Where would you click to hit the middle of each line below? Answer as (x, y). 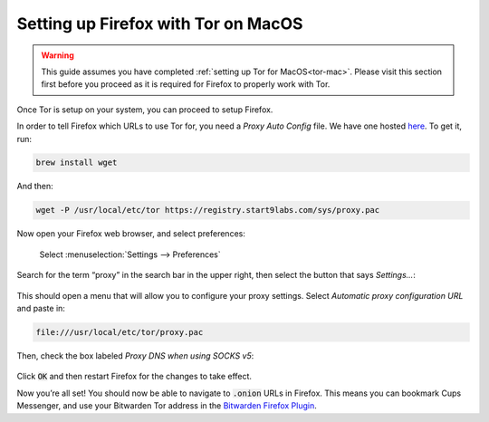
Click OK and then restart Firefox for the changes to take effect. (134, 377)
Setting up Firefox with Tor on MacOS (160, 24)
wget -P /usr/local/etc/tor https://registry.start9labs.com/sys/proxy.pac (208, 210)
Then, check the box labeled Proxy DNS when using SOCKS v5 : (135, 355)
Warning (58, 55)
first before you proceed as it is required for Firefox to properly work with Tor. (186, 84)
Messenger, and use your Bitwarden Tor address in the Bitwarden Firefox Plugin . (167, 406)
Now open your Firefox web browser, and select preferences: (131, 234)
